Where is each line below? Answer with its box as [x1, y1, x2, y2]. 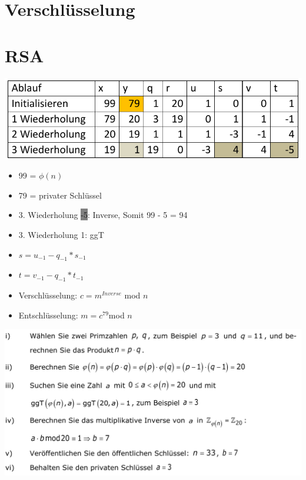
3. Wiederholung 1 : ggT [18, 228, 104, 240]
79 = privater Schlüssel [18, 189, 102, 201]
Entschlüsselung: [18, 308, 78, 321]
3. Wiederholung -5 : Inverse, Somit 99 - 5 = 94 [18, 209, 188, 221]
